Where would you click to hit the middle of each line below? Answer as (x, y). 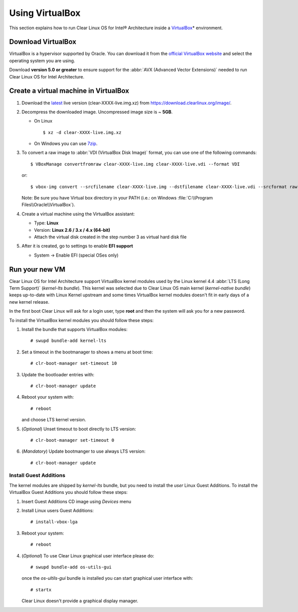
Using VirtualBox (45, 13)
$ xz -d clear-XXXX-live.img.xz (82, 132)
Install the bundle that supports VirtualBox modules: (74, 330)
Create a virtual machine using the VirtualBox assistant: (78, 214)
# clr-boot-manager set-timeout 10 (74, 363)
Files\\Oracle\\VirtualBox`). (48, 205)
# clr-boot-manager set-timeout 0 (72, 440)
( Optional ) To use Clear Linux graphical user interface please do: (88, 555)
